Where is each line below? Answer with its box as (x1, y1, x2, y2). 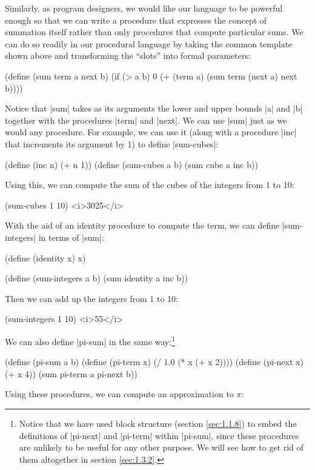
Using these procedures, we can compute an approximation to (5, 388, 234, 400)
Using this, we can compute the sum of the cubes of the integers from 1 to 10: (5, 178, 294, 191)
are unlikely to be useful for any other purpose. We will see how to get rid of (19, 441, 303, 454)
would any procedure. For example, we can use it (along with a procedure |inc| (5, 126, 297, 138)
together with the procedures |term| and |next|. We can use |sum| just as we (5, 113, 287, 126)
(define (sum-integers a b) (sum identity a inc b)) (5, 272, 188, 284)
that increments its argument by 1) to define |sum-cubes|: (5, 137, 219, 150)
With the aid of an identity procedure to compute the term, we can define (5, 219, 280, 232)
